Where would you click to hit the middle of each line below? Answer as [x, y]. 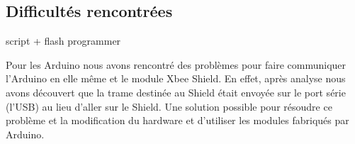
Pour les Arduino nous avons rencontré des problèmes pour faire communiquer [176, 64]
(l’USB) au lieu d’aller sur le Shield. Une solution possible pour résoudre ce [169, 106]
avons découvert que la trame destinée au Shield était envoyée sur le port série [176, 92]
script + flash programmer [63, 41]
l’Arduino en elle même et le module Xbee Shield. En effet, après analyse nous [176, 78]
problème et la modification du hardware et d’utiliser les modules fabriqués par [177, 120]
